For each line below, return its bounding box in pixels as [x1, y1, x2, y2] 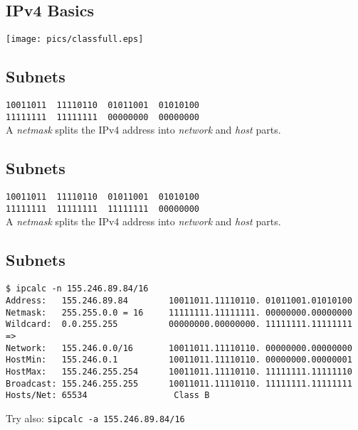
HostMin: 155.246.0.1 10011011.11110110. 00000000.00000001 [6, 355, 352, 365]
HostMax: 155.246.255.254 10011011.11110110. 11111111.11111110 [6, 366, 352, 377]
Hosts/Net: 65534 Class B [6, 390, 210, 401]
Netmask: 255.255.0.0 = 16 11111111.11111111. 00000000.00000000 [6, 307, 352, 318]
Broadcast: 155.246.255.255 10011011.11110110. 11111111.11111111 [6, 378, 352, 389]
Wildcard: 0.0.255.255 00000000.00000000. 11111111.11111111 [6, 319, 352, 330]
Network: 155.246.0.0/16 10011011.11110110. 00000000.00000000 [6, 343, 352, 353]
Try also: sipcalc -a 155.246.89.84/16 [6, 410, 185, 425]
